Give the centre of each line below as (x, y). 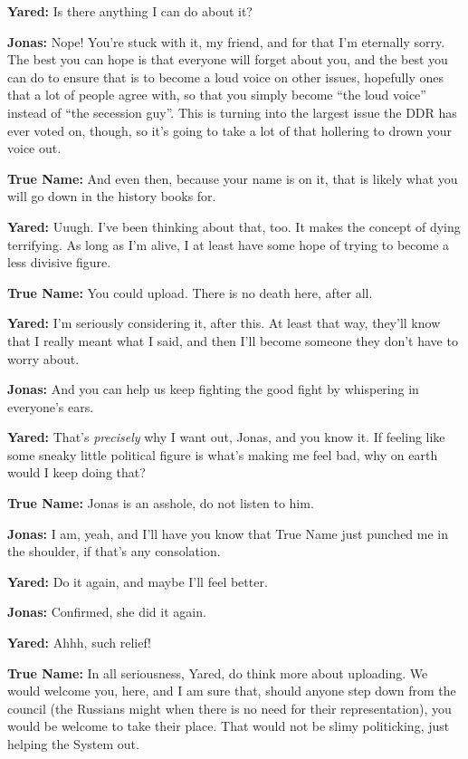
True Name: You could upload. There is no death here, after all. (190, 292)
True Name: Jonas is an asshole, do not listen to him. (161, 503)
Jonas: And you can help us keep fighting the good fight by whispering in (213, 389)
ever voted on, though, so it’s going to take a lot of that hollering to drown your (230, 130)
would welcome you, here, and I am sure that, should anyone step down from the (232, 691)
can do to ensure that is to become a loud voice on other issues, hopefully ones (225, 77)
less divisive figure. (59, 262)
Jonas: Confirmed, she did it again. (107, 612)
